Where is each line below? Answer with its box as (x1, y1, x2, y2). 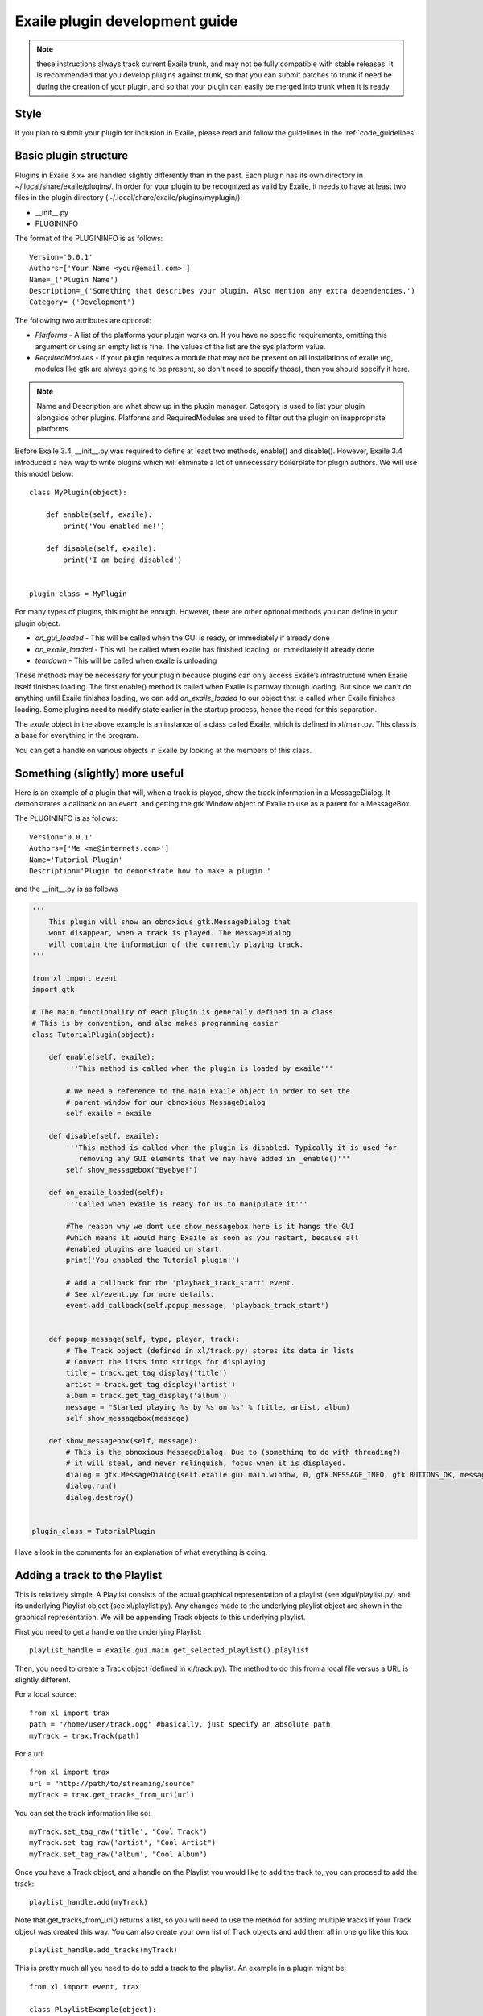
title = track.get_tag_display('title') (65, 1368, 228, 1378)
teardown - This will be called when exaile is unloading (35, 656, 217, 665)
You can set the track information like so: (14, 1808, 151, 1818)
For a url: (14, 1749, 45, 1759)
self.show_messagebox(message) (65, 1414, 189, 1422)
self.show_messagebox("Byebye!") (65, 1165, 198, 1175)
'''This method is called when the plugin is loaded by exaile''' (65, 1064, 334, 1073)
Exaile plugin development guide (14, 12, 238, 30)
